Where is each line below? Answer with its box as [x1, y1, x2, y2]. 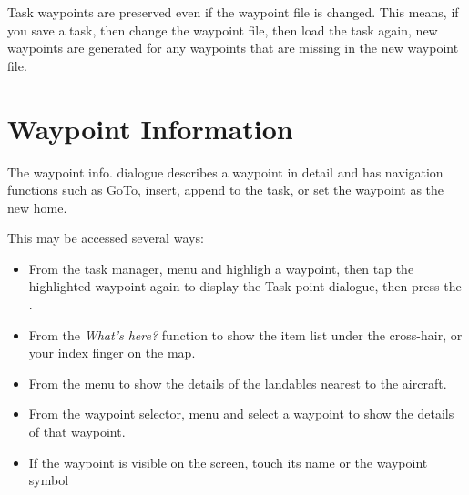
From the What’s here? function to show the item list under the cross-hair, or [28, 325, 463, 344]
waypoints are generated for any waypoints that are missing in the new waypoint [7, 38, 459, 57]
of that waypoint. [28, 422, 126, 441]
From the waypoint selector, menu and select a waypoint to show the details [28, 404, 454, 423]
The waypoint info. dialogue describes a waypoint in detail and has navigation [7, 162, 444, 181]
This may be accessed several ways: [7, 228, 204, 247]
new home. [7, 197, 67, 217]
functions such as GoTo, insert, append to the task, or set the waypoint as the [7, 180, 444, 199]
